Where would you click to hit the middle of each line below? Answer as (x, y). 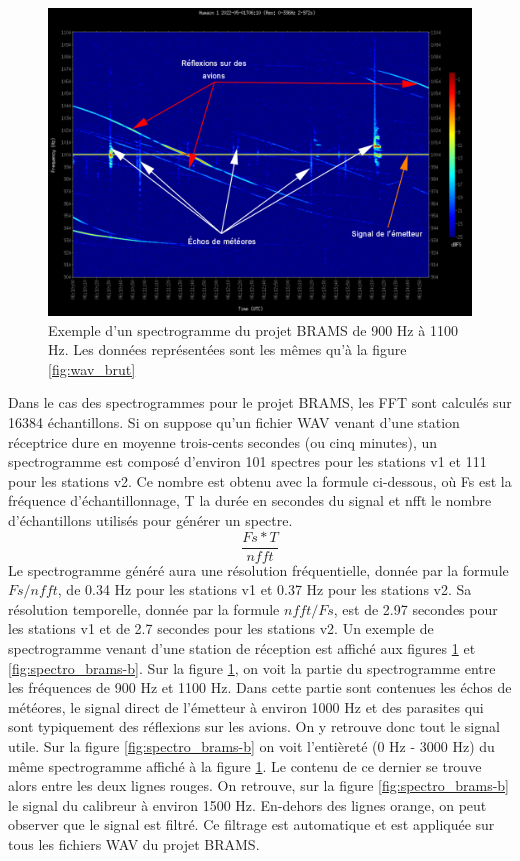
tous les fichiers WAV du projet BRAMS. (134, 843)
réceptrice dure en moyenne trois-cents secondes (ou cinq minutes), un (223, 441)
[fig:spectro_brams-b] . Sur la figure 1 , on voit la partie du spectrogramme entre (252, 667)
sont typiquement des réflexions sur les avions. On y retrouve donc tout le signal (254, 726)
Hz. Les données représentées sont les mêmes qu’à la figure (227, 349)
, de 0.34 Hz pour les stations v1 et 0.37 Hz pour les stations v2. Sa (264, 589)
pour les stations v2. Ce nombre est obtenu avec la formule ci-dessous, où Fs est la (260, 480)
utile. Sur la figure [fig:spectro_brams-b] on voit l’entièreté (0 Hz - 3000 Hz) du (251, 746)
